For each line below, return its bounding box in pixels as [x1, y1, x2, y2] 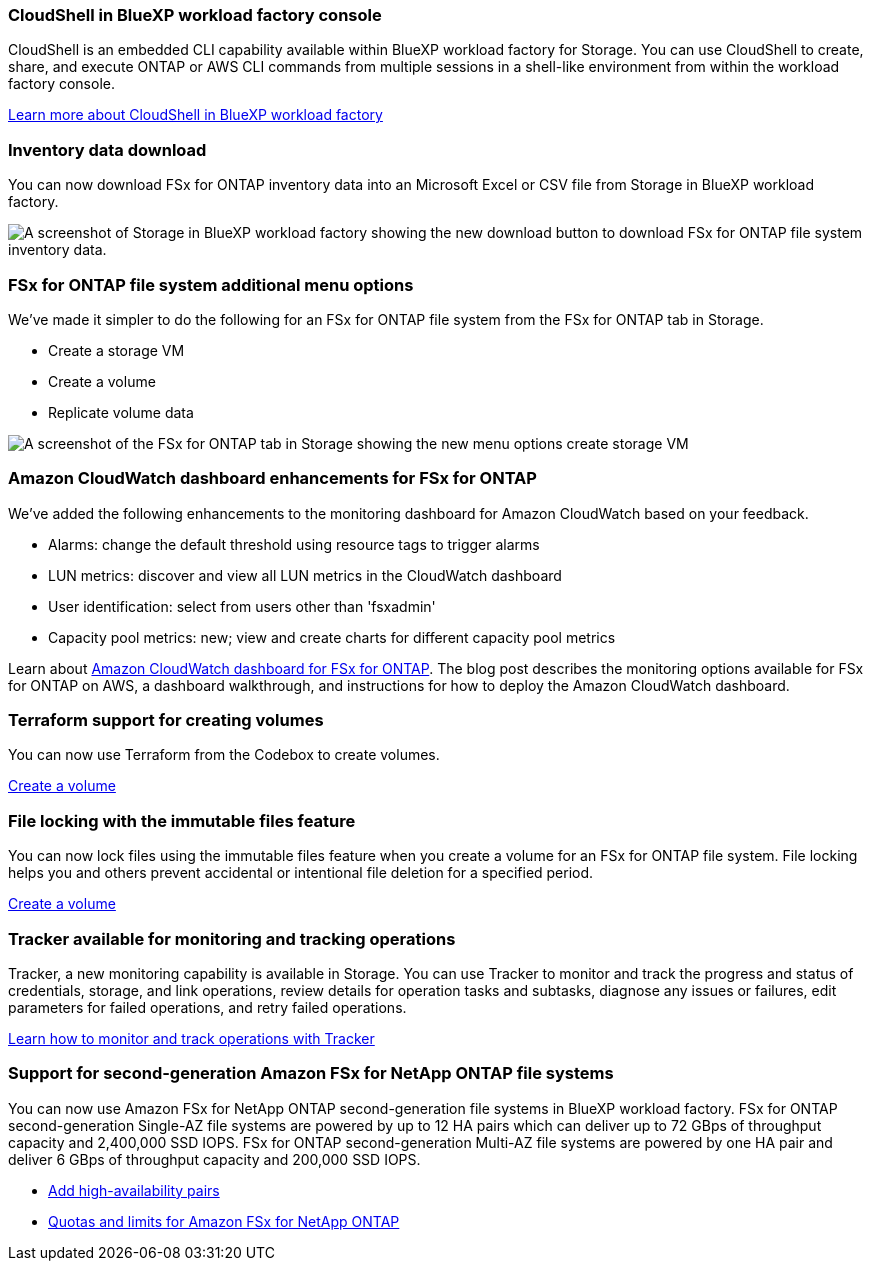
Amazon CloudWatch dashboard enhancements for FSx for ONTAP [8, 468, 537, 489]
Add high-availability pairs [48, 1181, 220, 1199]
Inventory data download [8, 139, 207, 160]
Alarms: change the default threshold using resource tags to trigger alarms [48, 535, 540, 553]
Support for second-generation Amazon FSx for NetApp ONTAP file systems [8, 1063, 614, 1084]
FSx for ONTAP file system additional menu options [8, 274, 414, 295]
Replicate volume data [48, 403, 194, 421]
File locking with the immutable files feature [8, 810, 356, 831]
